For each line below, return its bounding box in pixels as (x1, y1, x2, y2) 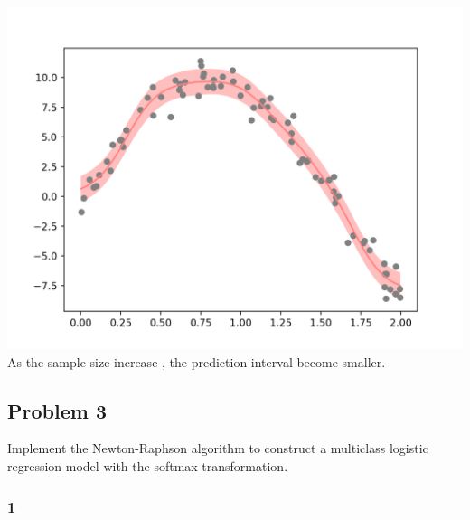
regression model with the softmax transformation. (7, 456, 288, 475)
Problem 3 (7, 396, 107, 424)
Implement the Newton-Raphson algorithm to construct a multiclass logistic (7, 439, 428, 458)
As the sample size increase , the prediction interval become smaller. (7, 352, 386, 371)
